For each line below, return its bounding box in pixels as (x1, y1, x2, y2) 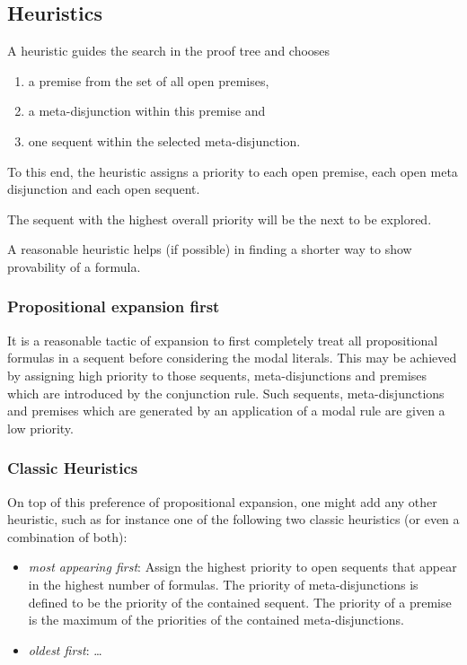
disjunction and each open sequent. (7, 179, 200, 198)
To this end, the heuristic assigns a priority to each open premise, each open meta (7, 162, 458, 180)
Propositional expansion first (7, 295, 220, 318)
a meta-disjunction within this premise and (28, 101, 266, 120)
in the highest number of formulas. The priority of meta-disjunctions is (28, 574, 419, 593)
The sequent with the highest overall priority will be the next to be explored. (7, 209, 432, 228)
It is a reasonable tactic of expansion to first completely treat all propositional (7, 330, 438, 349)
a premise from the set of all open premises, (28, 71, 269, 90)
